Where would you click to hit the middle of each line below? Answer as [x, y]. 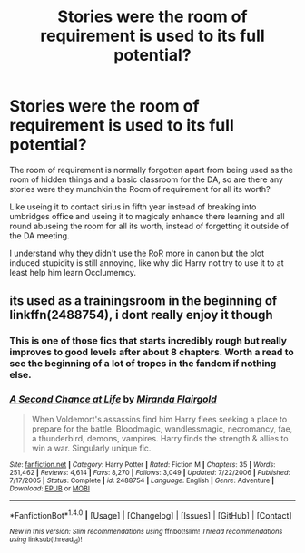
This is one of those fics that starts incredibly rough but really [148, 341]
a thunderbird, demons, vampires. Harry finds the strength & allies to [160, 438]
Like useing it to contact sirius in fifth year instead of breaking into [133, 207]
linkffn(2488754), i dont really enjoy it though [141, 315]
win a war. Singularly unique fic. [91, 448]
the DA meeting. [39, 235]
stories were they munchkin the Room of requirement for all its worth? [140, 189]
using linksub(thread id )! [46, 540]
